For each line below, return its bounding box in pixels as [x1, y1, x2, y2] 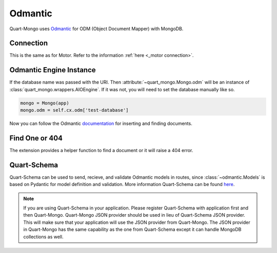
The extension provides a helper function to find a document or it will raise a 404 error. [9, 147, 193, 154]
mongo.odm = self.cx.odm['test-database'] [20, 108, 129, 113]
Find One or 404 [9, 134, 63, 142]
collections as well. [23, 234, 64, 240]
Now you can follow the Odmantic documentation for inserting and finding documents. [9, 120, 192, 126]
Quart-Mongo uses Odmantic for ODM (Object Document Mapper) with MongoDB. [9, 26, 184, 32]
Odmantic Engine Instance [9, 66, 96, 74]
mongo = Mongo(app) [20, 100, 69, 106]
